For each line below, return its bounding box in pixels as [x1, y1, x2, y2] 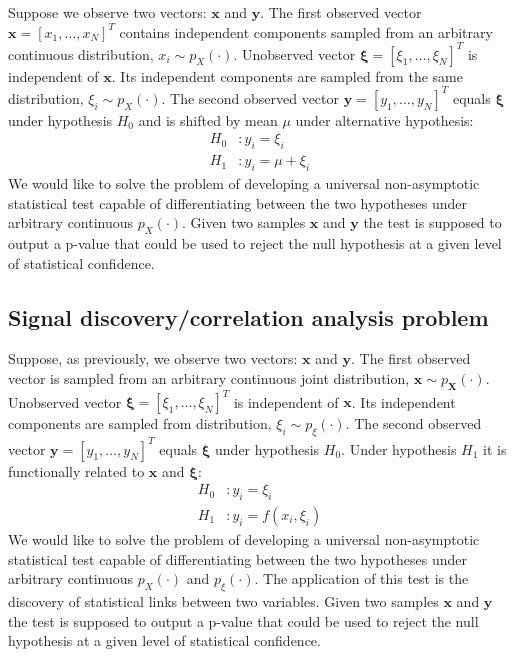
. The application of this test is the [254, 568, 469, 589]
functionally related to [8, 460, 145, 481]
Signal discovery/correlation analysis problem [8, 301, 489, 332]
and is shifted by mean [138, 109, 278, 130]
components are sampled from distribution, [8, 413, 272, 434]
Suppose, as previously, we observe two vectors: [8, 348, 298, 369]
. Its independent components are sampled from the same [111, 65, 463, 86]
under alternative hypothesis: [295, 109, 474, 130]
